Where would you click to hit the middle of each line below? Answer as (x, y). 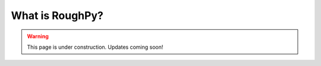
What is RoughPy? (57, 15)
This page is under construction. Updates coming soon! (95, 47)
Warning (38, 36)
